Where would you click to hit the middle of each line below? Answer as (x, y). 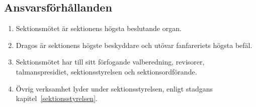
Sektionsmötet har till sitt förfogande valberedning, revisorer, (110, 62)
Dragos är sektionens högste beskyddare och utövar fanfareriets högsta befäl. (134, 45)
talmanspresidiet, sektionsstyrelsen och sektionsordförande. (106, 71)
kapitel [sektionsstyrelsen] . (57, 98)
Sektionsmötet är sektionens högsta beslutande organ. (99, 28)
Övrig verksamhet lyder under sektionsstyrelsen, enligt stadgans (114, 88)
